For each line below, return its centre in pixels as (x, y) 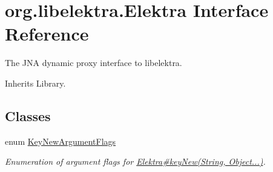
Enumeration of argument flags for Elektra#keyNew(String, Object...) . (135, 161)
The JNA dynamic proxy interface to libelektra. (94, 63)
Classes (28, 115)
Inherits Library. (35, 83)
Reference (47, 34)
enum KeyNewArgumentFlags (61, 141)
